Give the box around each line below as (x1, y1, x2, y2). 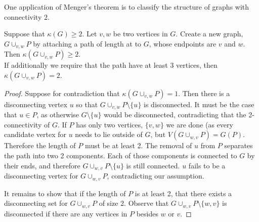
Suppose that (4, 28, 45, 39)
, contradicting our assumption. (107, 170, 204, 181)
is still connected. (126, 160, 180, 170)
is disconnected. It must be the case (144, 99, 254, 109)
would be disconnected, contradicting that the (104, 109, 246, 120)
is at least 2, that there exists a (135, 188, 232, 198)
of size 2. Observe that (99, 198, 169, 208)
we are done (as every (166, 119, 233, 129)
